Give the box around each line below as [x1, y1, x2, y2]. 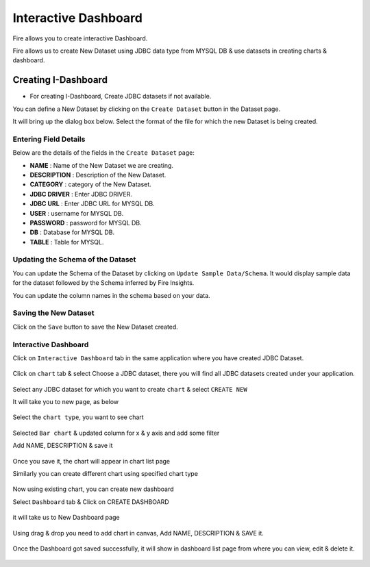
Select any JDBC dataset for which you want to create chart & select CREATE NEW [12, 385, 247, 393]
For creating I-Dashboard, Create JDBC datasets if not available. [29, 92, 212, 101]
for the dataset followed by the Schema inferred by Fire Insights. [12, 279, 195, 287]
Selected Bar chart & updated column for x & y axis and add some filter [12, 429, 220, 437]
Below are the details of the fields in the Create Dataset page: [12, 149, 195, 157]
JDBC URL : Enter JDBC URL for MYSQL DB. [29, 199, 156, 208]
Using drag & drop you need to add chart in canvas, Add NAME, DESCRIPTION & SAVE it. [12, 529, 264, 537]
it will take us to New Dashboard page [12, 514, 120, 522]
